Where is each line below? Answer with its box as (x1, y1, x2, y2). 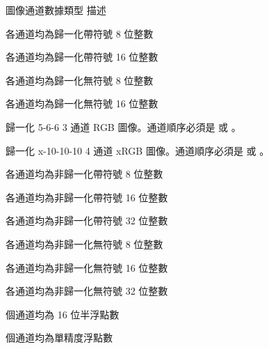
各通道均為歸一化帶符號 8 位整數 (6, 26, 154, 40)
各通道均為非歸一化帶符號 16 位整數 (6, 189, 168, 204)
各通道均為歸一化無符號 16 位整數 (6, 96, 158, 111)
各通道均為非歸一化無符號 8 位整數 (6, 236, 163, 251)
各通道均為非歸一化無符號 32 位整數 (6, 284, 168, 298)
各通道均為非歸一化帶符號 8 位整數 (6, 166, 163, 181)
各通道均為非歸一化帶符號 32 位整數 (6, 213, 168, 228)
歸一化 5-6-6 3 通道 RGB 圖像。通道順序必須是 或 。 (6, 119, 241, 134)
